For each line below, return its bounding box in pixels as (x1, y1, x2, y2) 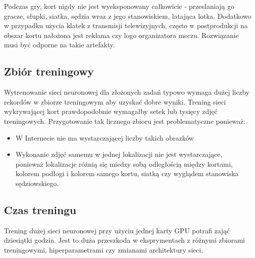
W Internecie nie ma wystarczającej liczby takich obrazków (15, 132, 194, 143)
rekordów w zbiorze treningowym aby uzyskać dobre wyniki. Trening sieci (4, 96, 226, 107)
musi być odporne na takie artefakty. (4, 39, 115, 50)
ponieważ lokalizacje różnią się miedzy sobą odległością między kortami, (15, 158, 233, 169)
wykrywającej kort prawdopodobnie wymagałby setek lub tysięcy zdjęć (4, 106, 218, 116)
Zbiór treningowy (4, 64, 94, 79)
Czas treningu (4, 202, 76, 217)
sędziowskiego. (15, 178, 59, 188)
